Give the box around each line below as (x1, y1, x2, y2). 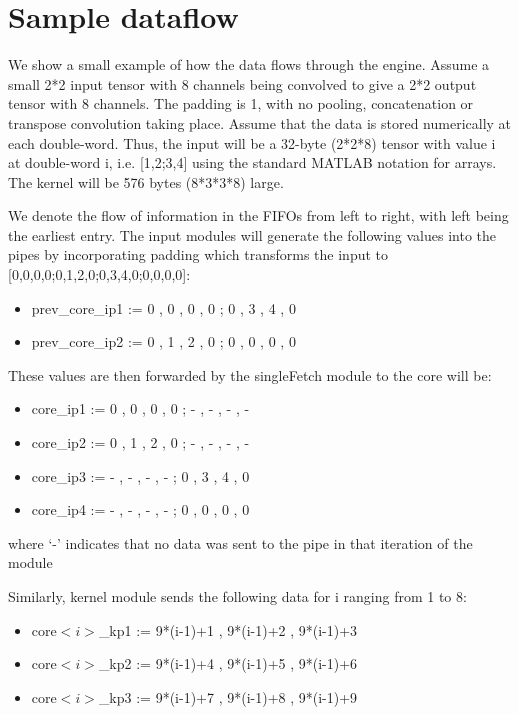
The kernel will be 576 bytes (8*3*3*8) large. (8, 171, 284, 192)
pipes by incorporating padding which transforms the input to (8, 244, 389, 265)
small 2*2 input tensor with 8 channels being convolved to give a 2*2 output (8, 73, 477, 94)
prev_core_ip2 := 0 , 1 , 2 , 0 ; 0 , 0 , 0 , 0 (31, 331, 296, 352)
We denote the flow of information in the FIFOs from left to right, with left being (8, 205, 509, 226)
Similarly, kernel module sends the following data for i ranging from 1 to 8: (8, 586, 467, 606)
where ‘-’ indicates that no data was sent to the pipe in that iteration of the (8, 532, 473, 553)
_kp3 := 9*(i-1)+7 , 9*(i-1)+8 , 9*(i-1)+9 (98, 686, 358, 707)
